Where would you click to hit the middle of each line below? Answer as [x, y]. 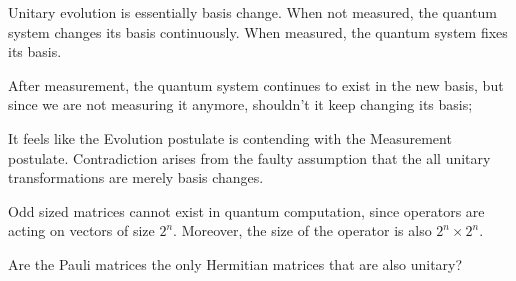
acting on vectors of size [81, 230]
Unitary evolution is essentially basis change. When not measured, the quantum [252, 12]
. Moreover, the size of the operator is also [302, 230]
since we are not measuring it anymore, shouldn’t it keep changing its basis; [240, 104]
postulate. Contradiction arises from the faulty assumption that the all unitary [249, 157]
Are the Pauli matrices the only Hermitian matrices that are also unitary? [235, 263]
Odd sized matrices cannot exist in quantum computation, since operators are [246, 210]
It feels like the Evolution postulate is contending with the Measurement [230, 137]
